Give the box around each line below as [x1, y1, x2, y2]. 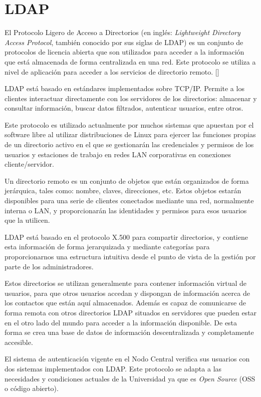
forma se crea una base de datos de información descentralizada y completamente [5, 327, 254, 337]
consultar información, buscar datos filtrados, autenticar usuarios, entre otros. [5, 103, 243, 113]
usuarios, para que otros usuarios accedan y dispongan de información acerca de [5, 287, 250, 298]
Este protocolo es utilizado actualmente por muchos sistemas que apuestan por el [5, 119, 254, 130]
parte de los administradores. [5, 261, 94, 271]
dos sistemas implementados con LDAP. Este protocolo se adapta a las [5, 363, 222, 373]
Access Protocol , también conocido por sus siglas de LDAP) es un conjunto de [5, 37, 243, 47]
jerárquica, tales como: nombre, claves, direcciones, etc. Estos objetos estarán [5, 185, 241, 196]
